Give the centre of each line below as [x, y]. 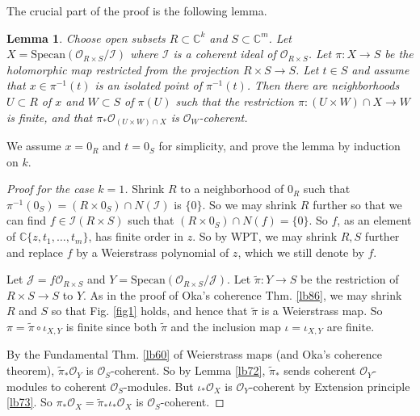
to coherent [78, 386]
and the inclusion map [226, 327]
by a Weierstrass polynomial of [153, 252]
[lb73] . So [29, 402]
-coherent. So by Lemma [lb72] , [188, 370]
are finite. [351, 327]
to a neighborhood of [232, 189]
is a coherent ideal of [225, 54]
